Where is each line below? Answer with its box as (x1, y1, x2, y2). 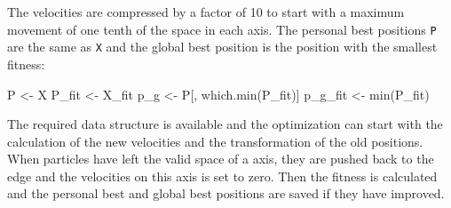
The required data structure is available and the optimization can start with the (7, 115, 443, 133)
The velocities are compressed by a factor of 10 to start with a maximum (7, 3, 405, 20)
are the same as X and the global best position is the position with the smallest (7, 37, 438, 56)
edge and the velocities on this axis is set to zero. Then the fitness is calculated (7, 166, 438, 185)
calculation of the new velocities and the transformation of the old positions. (7, 132, 423, 150)
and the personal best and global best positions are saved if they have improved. (7, 184, 445, 203)
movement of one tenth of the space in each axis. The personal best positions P (7, 20, 437, 38)
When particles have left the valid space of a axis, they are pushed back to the (7, 149, 434, 168)
